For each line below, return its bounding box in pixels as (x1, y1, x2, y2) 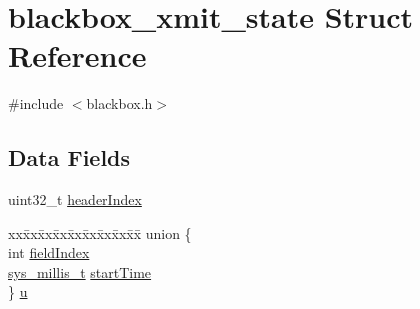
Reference (8, 35, 147, 76)
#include (8, 93, 64, 114)
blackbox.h (86, 93, 153, 114)
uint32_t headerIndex (8, 189, 142, 210)
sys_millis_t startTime (8, 261, 152, 282)
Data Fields (8, 142, 131, 173)
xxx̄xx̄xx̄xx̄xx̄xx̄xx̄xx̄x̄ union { (8, 222, 192, 243)
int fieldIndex (8, 242, 90, 263)
